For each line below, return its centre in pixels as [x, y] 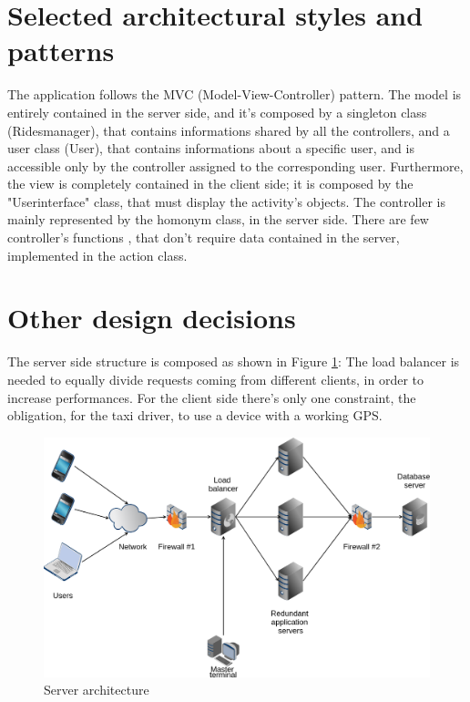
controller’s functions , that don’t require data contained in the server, [204, 237]
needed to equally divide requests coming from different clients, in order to [215, 379]
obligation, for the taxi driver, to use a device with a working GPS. [195, 415]
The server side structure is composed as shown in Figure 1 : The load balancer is [234, 361]
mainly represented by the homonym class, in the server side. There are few [218, 219]
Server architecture [97, 690]
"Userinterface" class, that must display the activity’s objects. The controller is [226, 201]
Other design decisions [152, 318]
